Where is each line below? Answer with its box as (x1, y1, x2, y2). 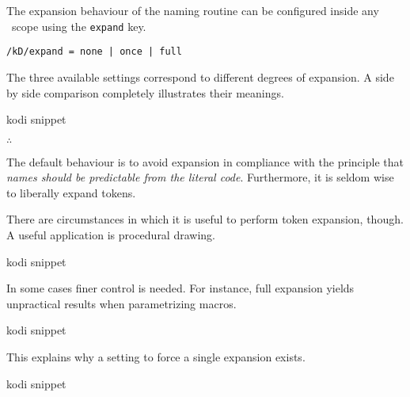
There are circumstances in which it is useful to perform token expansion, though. (6, 211, 404, 227)
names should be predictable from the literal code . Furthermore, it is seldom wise (6, 169, 394, 185)
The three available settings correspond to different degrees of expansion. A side (6, 68, 394, 85)
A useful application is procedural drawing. (6, 227, 215, 243)
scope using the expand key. (11, 17, 146, 34)
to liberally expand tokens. (6, 184, 136, 200)
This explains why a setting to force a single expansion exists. (6, 349, 306, 365)
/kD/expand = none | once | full (6, 46, 182, 58)
